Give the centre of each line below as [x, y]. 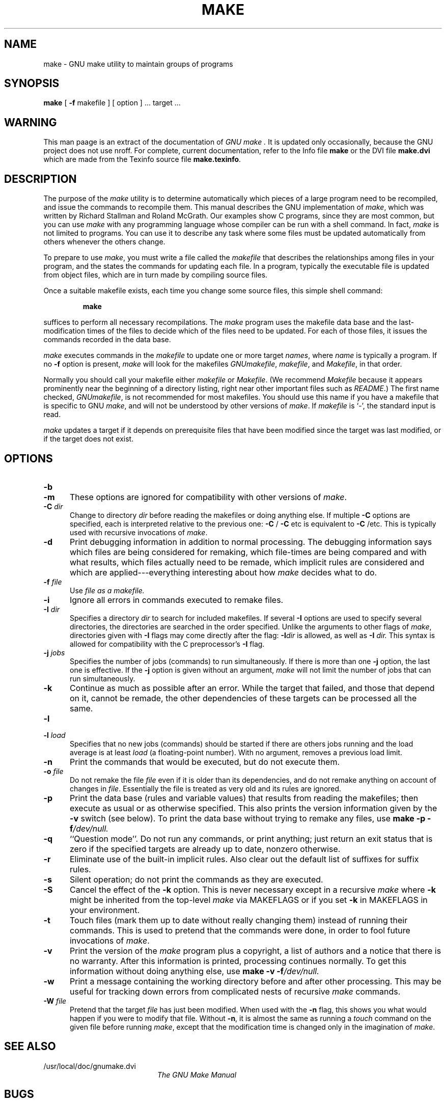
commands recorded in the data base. [107, 340]
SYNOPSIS [32, 84]
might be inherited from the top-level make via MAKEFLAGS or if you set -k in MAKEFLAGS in [248, 900]
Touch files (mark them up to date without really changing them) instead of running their [239, 920]
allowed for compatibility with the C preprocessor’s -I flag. [167, 644]
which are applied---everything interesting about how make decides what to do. [223, 572]
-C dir [53, 506]
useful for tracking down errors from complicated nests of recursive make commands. [235, 991]
